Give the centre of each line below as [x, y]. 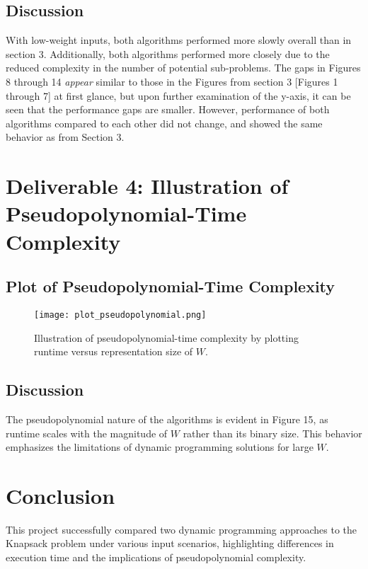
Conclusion [61, 495]
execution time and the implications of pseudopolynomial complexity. [156, 557]
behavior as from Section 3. [65, 137]
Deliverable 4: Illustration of [147, 186]
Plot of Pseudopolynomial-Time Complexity [171, 286]
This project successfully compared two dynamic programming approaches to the [182, 529]
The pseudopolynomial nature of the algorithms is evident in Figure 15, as [167, 419]
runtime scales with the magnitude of [87, 433]
